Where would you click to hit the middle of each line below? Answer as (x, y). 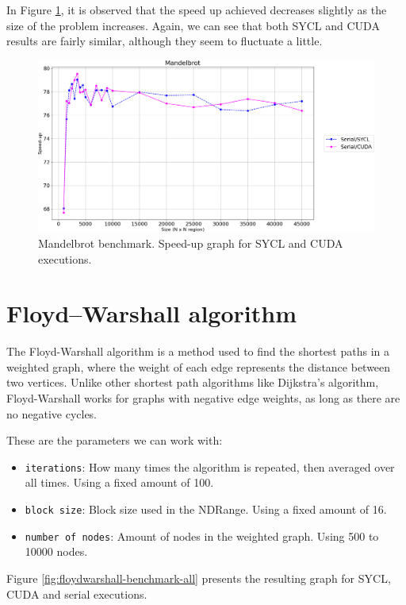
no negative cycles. (52, 413)
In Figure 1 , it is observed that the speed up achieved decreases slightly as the (197, 10)
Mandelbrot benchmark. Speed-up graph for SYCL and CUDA (191, 243)
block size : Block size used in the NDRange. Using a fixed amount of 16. (206, 509)
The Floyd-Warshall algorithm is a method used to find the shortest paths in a (198, 351)
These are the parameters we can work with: (115, 440)
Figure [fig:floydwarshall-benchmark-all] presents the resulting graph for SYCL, (199, 578)
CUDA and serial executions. (77, 593)
